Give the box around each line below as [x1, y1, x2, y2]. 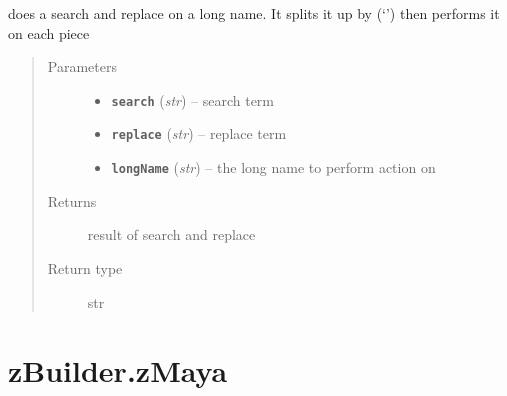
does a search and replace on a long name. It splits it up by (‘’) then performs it [8, 3, 500, 23]
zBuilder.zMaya [8, 350, 228, 391]
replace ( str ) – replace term [111, 123, 287, 144]
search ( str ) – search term [111, 89, 275, 110]
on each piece [8, 22, 90, 43]
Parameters [47, 56, 117, 77]
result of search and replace [87, 224, 256, 245]
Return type [47, 257, 123, 278]
